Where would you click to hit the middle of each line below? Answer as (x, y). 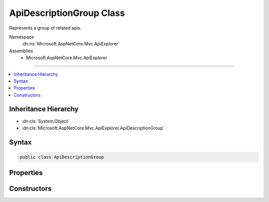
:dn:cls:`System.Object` (46, 121)
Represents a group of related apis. (45, 28)
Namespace (22, 37)
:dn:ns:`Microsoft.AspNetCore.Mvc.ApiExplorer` (70, 44)
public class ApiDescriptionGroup (62, 157)
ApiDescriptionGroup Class (67, 13)
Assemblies (21, 51)
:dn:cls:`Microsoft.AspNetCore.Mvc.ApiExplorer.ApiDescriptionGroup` (93, 128)
